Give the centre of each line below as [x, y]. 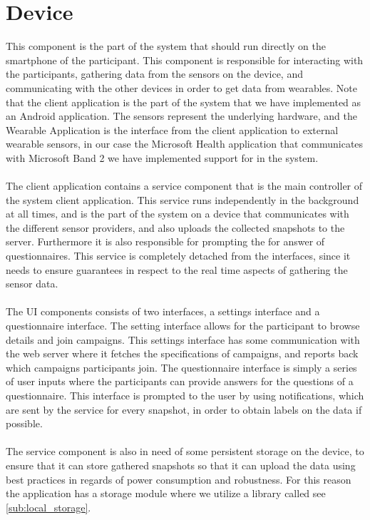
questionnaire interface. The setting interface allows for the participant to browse [183, 325]
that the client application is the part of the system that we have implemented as [184, 102]
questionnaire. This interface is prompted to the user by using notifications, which [185, 395]
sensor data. [32, 284]
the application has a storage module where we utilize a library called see [166, 493]
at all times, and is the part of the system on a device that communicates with [178, 214]
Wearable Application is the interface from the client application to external [172, 129]
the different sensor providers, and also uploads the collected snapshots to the [175, 227]
